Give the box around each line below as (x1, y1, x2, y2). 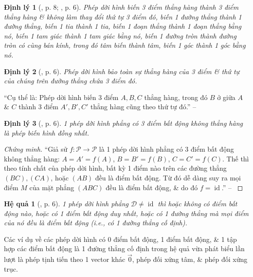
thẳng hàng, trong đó (144, 92, 208, 102)
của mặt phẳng (29, 182, 74, 192)
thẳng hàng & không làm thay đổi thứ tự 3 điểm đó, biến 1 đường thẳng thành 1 (4, 11, 242, 21)
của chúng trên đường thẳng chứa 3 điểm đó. (4, 76, 137, 86)
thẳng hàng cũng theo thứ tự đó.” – (90, 101, 196, 112)
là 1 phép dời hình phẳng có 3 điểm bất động (99, 144, 234, 154)
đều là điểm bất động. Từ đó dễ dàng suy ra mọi (95, 172, 241, 182)
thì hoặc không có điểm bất (158, 198, 237, 209)
